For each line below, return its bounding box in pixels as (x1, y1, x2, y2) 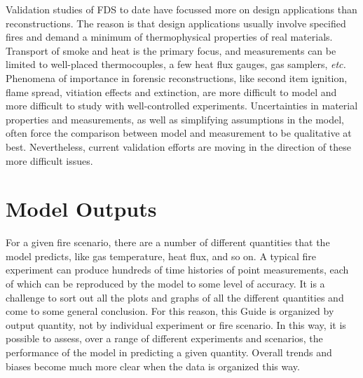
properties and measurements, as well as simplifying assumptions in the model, (6, 112, 345, 126)
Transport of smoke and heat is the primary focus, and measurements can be (6, 43, 336, 58)
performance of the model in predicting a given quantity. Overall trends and (6, 345, 332, 359)
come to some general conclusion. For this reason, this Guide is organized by (6, 304, 334, 318)
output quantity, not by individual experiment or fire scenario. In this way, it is (6, 317, 346, 332)
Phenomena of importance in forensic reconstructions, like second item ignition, (6, 70, 348, 85)
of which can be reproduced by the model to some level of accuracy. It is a (6, 276, 325, 291)
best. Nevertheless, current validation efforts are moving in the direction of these (6, 139, 351, 154)
